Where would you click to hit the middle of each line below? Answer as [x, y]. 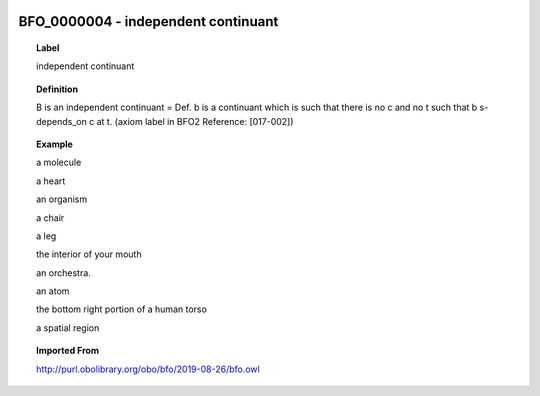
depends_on [61, 121]
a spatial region [68, 327]
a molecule [59, 162]
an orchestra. [64, 272]
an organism [62, 199]
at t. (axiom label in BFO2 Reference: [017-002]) [195, 121]
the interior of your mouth [89, 254]
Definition [57, 89]
